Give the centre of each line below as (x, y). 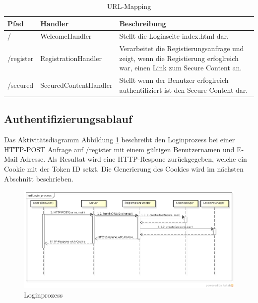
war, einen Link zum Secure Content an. (181, 68)
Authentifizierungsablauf (68, 119)
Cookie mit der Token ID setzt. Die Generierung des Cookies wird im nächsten (124, 168)
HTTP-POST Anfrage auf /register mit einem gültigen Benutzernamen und (119, 149)
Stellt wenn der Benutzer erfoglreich (174, 80)
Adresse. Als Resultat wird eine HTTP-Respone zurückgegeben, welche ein (133, 159)
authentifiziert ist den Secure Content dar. (184, 90)
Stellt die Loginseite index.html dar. (174, 36)
